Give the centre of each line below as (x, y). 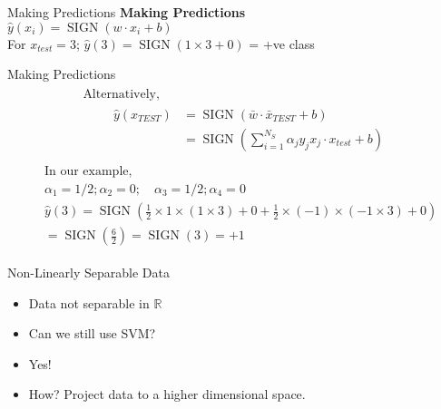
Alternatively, (121, 94)
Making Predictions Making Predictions (127, 12)
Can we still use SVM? (92, 333)
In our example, (88, 171)
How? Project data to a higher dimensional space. (167, 394)
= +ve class (282, 43)
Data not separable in (89, 302)
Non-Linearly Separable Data (88, 273)
